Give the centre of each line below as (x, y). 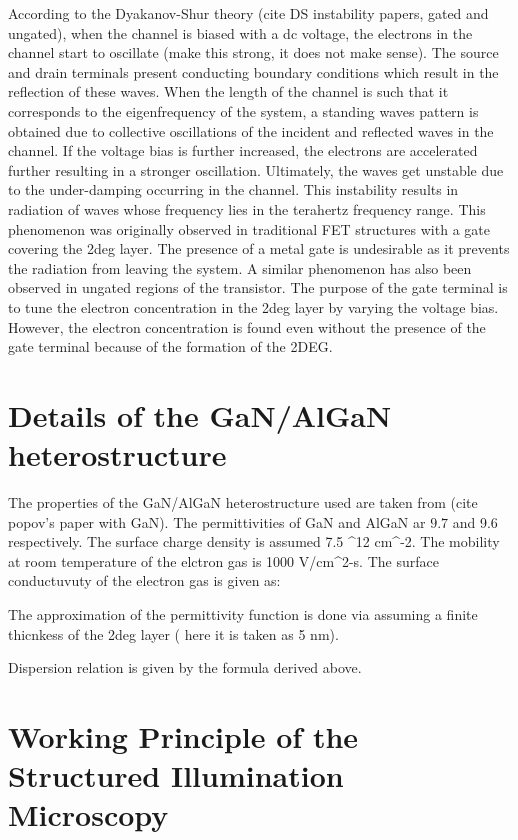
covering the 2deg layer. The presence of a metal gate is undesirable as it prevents (259, 248)
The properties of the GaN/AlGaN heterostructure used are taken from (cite (243, 502)
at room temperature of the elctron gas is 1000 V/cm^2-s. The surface (223, 560)
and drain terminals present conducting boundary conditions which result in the (253, 71)
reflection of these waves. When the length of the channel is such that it (228, 91)
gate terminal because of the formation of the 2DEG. (170, 346)
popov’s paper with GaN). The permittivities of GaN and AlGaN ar (217, 521)
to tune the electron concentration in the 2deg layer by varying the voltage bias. (253, 306)
